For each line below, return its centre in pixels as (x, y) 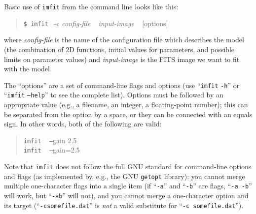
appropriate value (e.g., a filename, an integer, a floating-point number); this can (126, 104)
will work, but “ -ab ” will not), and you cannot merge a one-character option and (126, 196)
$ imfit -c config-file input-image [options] (96, 23)
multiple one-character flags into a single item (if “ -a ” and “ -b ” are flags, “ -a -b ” (128, 186)
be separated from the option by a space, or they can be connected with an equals (128, 114)
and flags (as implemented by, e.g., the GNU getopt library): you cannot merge (125, 176)
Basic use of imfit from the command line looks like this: (91, 6)
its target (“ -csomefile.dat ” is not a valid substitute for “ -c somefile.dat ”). (124, 205)
